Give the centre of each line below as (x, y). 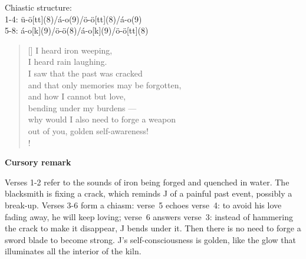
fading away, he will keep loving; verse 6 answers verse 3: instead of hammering (149, 216)
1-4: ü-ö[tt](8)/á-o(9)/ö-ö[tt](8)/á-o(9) (73, 19)
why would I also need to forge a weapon (102, 119)
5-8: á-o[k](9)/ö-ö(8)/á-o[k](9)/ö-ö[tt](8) (77, 30)
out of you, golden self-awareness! (88, 130)
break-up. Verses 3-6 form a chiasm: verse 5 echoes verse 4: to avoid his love (143, 205)
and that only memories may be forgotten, (105, 84)
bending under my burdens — (82, 107)
